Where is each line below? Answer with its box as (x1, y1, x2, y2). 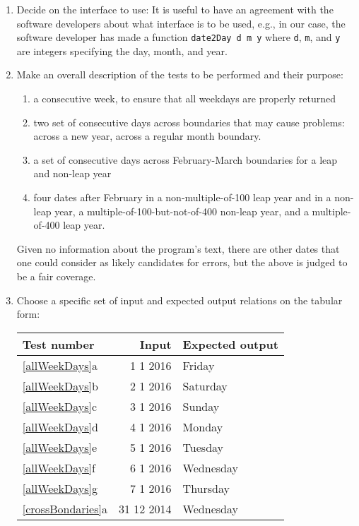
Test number (22, 335, 95, 352)
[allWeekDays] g (22, 479, 98, 496)
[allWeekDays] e (22, 438, 98, 455)
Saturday (182, 377, 228, 394)
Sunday (182, 398, 220, 414)
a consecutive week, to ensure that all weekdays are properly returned (33, 91, 336, 106)
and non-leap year (33, 166, 112, 181)
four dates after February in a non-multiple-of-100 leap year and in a (33, 190, 331, 204)
